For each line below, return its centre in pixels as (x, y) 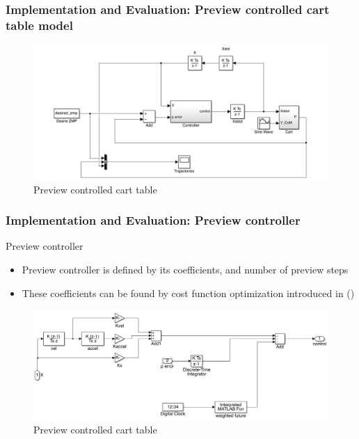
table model (39, 25)
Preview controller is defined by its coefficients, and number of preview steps (185, 269)
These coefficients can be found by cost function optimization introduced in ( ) (188, 293)
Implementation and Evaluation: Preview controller (153, 220)
